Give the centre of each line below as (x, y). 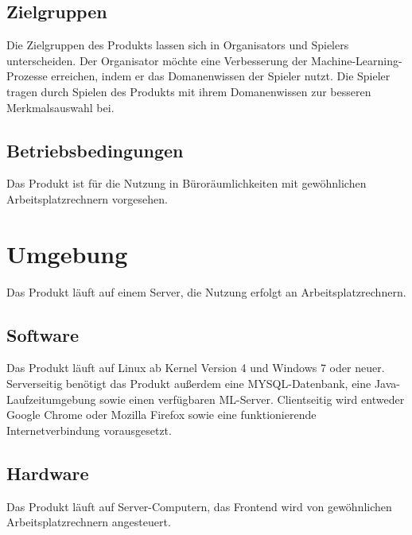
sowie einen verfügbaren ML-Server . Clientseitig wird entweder (252, 399)
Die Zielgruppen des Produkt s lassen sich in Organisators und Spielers (178, 45)
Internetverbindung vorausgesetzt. (89, 430)
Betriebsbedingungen (95, 150)
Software (43, 334)
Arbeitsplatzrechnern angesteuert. (89, 522)
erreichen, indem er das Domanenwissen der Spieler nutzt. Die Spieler (221, 76)
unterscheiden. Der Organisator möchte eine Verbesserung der (157, 60)
